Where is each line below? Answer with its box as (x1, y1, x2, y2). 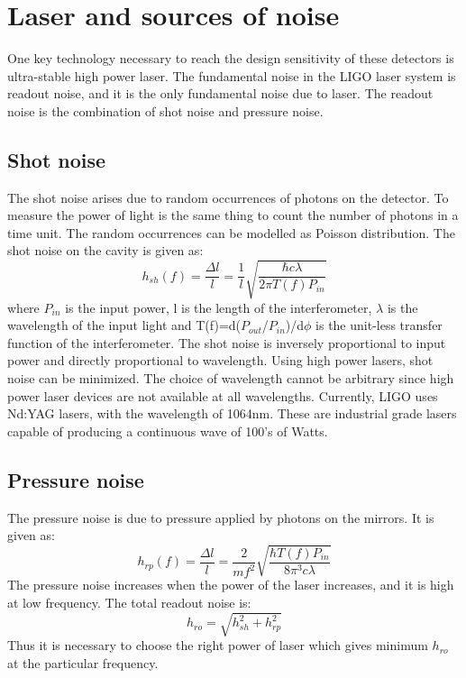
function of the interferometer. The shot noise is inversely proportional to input (7, 333, 446, 352)
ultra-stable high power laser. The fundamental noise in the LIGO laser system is (7, 66, 456, 85)
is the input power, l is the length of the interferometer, (65, 298, 372, 316)
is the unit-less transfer (315, 316, 443, 334)
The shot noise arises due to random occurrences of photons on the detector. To (7, 188, 449, 206)
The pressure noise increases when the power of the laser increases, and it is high (7, 575, 454, 594)
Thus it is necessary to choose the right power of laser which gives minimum (7, 636, 428, 655)
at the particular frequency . (7, 653, 159, 672)
